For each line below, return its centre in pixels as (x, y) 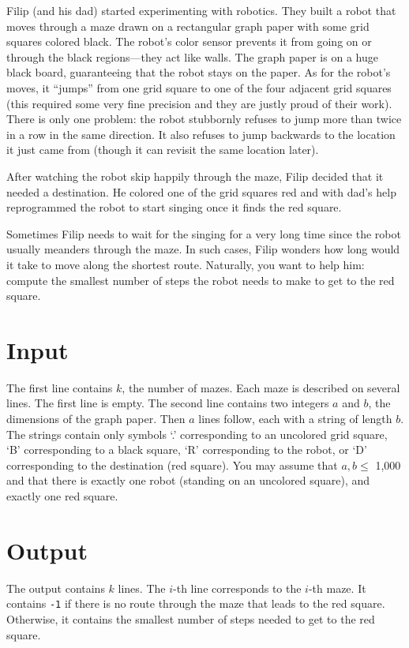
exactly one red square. (62, 495)
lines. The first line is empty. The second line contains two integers (168, 403)
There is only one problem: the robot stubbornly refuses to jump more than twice (204, 119)
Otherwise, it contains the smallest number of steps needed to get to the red (191, 618)
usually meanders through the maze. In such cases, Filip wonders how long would (203, 249)
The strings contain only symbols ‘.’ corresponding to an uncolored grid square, (197, 434)
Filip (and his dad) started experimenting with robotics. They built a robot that (201, 10)
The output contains (56, 588)
